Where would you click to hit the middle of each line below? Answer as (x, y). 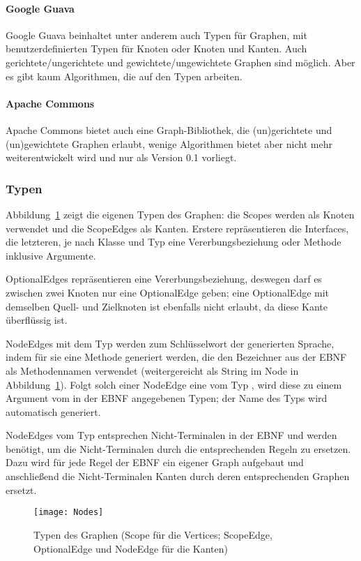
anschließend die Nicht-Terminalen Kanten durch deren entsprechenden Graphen (178, 476)
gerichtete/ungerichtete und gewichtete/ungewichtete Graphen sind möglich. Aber (180, 62)
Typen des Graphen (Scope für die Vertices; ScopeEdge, (153, 534)
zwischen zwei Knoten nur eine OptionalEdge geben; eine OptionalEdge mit (168, 292)
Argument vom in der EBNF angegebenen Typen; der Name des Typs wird (167, 398)
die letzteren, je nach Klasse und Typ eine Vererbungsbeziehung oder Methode (174, 242)
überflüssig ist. (37, 320)
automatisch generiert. (53, 411)
